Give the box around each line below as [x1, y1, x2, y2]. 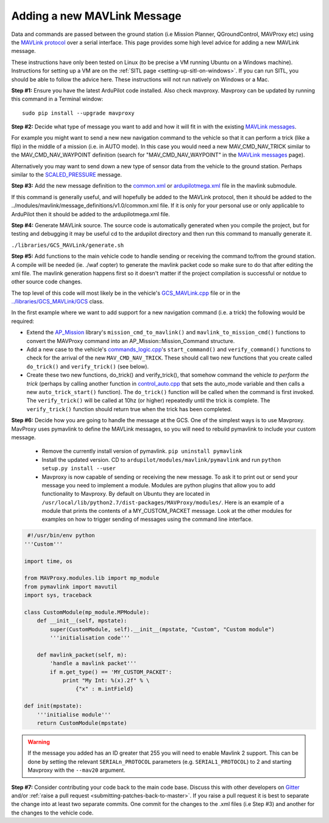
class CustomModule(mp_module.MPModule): [24, 609, 150, 615]
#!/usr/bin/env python [27, 532, 96, 539]
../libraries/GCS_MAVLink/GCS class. [11, 298, 104, 305]
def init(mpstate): [24, 702, 82, 710]
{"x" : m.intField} [75, 685, 134, 693]
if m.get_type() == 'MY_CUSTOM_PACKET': [49, 668, 172, 676]
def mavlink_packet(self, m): [37, 651, 127, 658]
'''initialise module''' [37, 711, 111, 718]
